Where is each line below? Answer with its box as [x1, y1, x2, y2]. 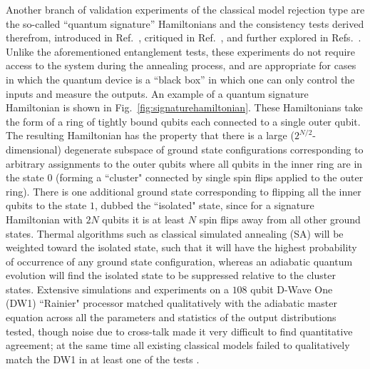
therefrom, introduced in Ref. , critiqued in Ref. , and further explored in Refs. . [6, 30, 361, 45]
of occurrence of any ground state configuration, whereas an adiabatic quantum [6, 253, 353, 268]
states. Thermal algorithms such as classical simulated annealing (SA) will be [6, 226, 344, 241]
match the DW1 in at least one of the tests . [6, 351, 200, 366]
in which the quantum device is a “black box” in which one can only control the [6, 71, 355, 86]
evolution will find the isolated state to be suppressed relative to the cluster [6, 268, 336, 283]
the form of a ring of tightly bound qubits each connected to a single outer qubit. [6, 113, 361, 128]
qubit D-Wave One [250, 281, 333, 296]
